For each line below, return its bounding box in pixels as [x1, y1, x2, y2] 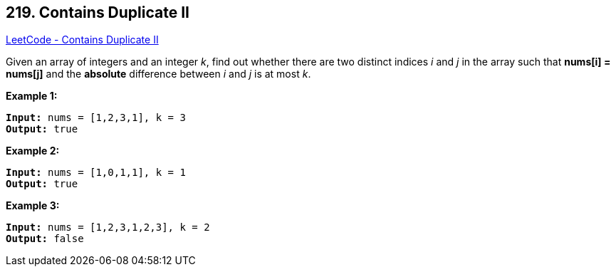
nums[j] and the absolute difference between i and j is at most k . [6, 68, 311, 80]
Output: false [6, 233, 84, 245]
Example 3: [6, 199, 60, 212]
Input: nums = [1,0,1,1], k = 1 [6, 167, 186, 179]
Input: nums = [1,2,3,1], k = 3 [6, 112, 186, 124]
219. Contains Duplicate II [6, 4, 189, 21]
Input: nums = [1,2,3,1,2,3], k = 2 [6, 221, 210, 234]
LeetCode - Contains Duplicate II [6, 33, 159, 46]
